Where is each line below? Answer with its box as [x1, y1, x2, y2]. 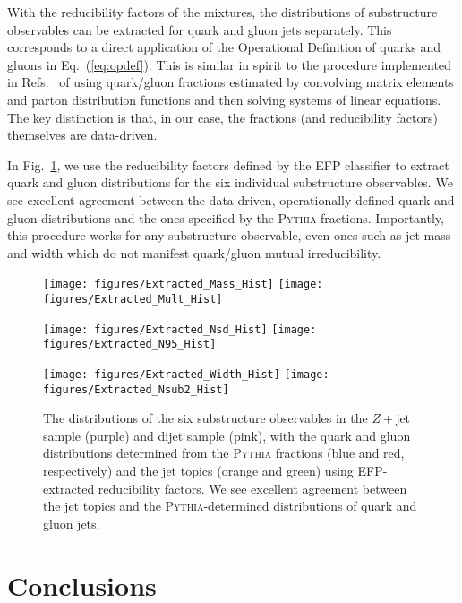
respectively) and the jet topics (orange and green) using [43, 461, 354, 480]
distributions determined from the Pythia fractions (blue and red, [43, 444, 405, 462]
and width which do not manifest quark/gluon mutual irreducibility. [7, 243, 381, 262]
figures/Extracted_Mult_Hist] [43, 292, 223, 306]
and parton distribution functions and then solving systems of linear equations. [7, 90, 441, 108]
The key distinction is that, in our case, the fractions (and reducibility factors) [7, 108, 438, 126]
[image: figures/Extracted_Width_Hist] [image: [43, 367, 329, 381]
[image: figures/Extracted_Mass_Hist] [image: [43, 278, 323, 291]
